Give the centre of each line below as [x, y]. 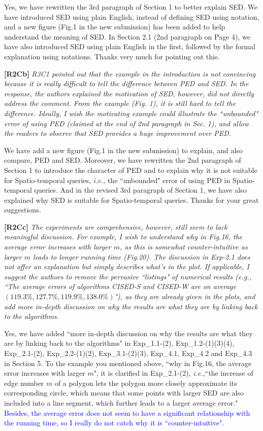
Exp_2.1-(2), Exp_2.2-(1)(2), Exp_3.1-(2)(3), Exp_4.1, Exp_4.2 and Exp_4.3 [128, 353]
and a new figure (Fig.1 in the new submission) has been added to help [115, 27]
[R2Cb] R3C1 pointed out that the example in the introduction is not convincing [130, 73]
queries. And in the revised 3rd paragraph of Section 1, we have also [140, 190]
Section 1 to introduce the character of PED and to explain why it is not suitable [131, 170]
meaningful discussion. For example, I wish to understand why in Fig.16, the [123, 237]
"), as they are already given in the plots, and [185, 296]
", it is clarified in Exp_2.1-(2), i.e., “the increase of [173, 373]
